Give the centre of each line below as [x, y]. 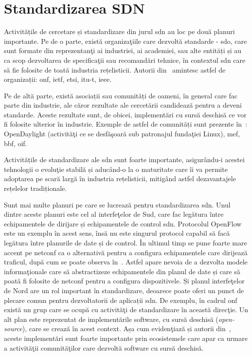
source [13, 328]
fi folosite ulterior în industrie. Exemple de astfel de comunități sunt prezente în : [126, 124]
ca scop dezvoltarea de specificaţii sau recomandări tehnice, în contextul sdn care [125, 60]
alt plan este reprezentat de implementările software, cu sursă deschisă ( [111, 319]
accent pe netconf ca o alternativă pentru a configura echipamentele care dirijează [126, 252]
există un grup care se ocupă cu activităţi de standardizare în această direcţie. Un [126, 309]
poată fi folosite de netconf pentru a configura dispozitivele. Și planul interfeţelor [124, 281]
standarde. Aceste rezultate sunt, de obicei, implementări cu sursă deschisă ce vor [125, 114]
